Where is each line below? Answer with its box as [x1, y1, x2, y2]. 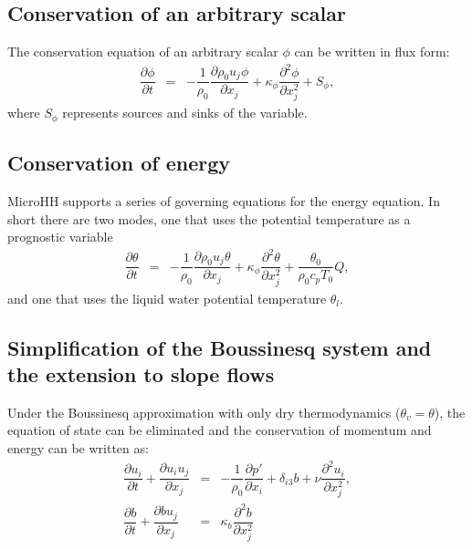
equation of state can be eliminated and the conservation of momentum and [7, 420, 432, 440]
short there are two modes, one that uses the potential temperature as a [7, 209, 411, 228]
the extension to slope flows [7, 359, 275, 388]
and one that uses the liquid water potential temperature [7, 288, 327, 307]
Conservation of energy [7, 149, 231, 177]
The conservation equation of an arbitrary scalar [7, 42, 278, 61]
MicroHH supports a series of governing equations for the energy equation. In [7, 192, 440, 211]
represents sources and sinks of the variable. [62, 103, 308, 122]
